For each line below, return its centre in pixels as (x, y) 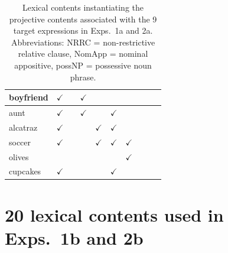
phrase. (83, 77)
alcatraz (23, 127)
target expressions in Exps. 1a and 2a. (83, 30)
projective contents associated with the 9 (83, 19)
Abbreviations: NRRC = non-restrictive (83, 42)
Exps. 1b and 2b (74, 237)
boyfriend (29, 97)
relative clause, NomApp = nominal (83, 53)
